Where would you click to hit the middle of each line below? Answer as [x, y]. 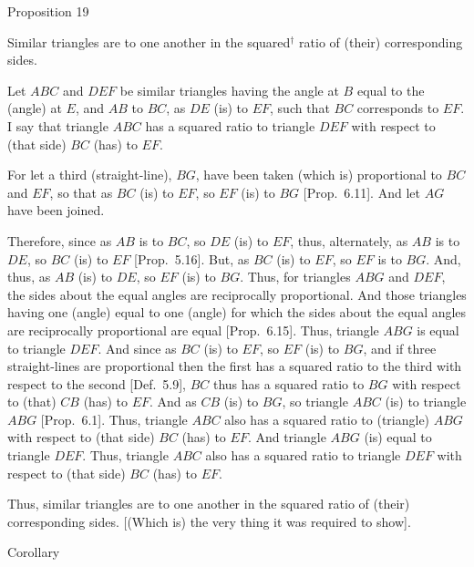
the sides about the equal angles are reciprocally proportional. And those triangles [237, 294]
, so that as [81, 192]
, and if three [400, 348]
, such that [300, 108]
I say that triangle [58, 125]
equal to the [391, 90]
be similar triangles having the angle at [229, 90]
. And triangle [287, 437]
